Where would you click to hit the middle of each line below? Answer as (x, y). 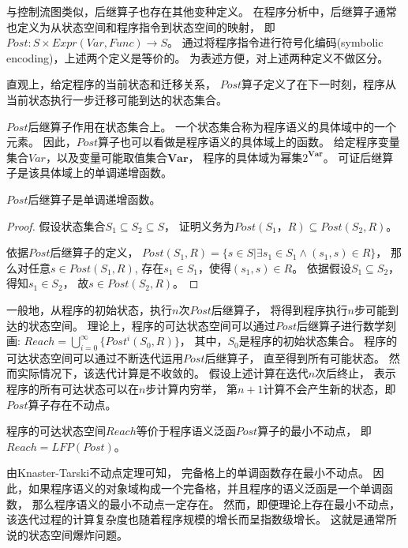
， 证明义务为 (199, 225)
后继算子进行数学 (341, 325)
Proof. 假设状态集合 (56, 225)
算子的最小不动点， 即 (314, 431)
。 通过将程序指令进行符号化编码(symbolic (275, 42)
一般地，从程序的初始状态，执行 (89, 309)
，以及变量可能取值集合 (106, 157)
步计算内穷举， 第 (192, 389)
